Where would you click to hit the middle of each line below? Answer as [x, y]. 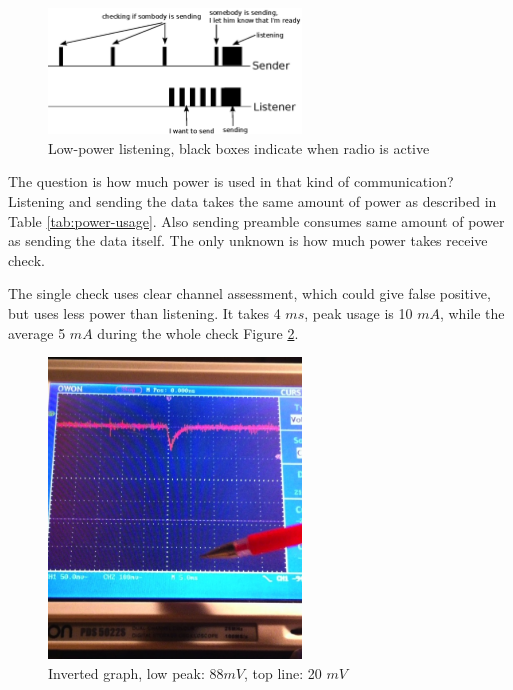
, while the [472, 312]
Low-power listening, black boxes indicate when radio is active [239, 147]
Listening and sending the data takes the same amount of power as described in [252, 200]
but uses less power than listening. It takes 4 [144, 312]
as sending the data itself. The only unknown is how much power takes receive [248, 240]
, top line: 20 [282, 672]
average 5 [37, 332]
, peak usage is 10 [358, 312]
